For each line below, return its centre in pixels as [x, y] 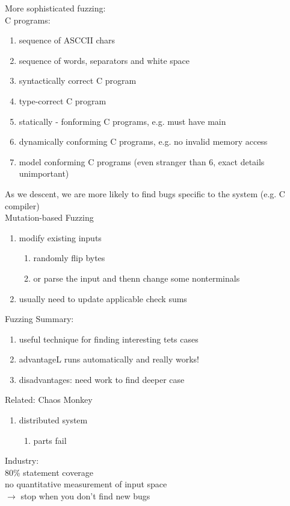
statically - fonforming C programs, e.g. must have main [122, 121]
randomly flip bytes [69, 258]
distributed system [53, 420]
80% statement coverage [49, 472]
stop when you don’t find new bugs [85, 496]
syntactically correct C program [78, 81]
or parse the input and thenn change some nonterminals [137, 278]
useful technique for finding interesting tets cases [109, 339]
